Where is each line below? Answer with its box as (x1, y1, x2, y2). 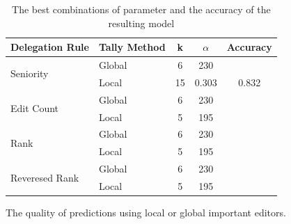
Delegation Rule (10, 40, 89, 54)
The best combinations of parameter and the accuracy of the (12, 2, 271, 16)
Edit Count (10, 101, 59, 115)
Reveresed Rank (10, 170, 79, 184)
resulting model (108, 15, 175, 30)
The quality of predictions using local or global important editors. (6, 205, 286, 220)
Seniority (10, 66, 49, 81)
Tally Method (98, 40, 166, 54)
